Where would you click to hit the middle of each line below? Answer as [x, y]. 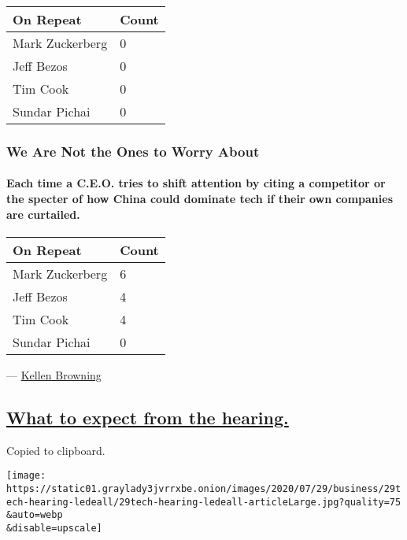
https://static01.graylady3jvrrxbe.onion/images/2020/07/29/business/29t [204, 488]
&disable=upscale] [54, 528]
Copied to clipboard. [56, 450]
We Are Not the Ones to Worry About [133, 151]
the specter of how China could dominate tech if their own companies [200, 199]
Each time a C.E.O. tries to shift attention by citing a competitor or [196, 183]
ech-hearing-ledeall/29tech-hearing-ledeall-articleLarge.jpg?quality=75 [204, 502]
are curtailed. [43, 214]
